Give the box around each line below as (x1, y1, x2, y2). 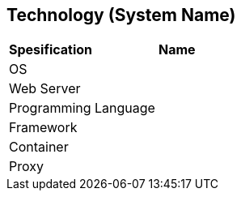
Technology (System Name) (6, 5, 236, 25)
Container (9, 139, 69, 156)
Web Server (9, 80, 81, 97)
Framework (9, 119, 78, 136)
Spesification (9, 41, 93, 58)
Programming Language (9, 100, 155, 117)
